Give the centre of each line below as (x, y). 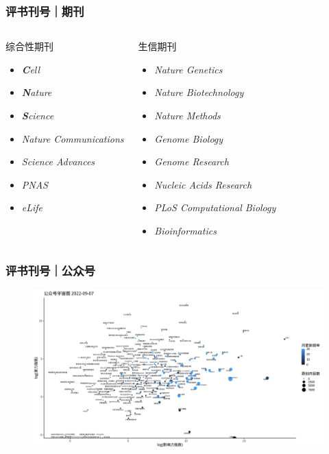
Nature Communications (73, 138)
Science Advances (58, 162)
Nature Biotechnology (199, 92)
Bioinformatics (185, 230)
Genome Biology (189, 138)
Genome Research (192, 162)
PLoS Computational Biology (215, 207)
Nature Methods (187, 115)
